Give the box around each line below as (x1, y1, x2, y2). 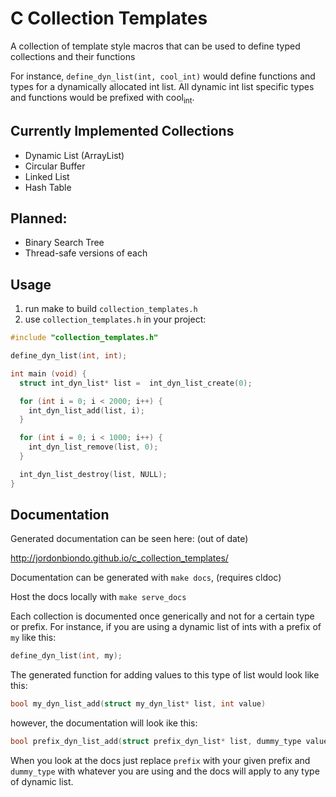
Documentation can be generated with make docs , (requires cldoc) (10, 572, 282, 584)
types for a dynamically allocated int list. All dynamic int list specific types (10, 80, 315, 92)
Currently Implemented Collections (10, 123, 235, 140)
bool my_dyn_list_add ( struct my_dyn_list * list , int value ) (10, 699, 267, 709)
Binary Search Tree (24, 237, 105, 249)
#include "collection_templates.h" (10, 333, 159, 343)
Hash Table (24, 181, 72, 193)
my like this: (10, 632, 57, 644)
